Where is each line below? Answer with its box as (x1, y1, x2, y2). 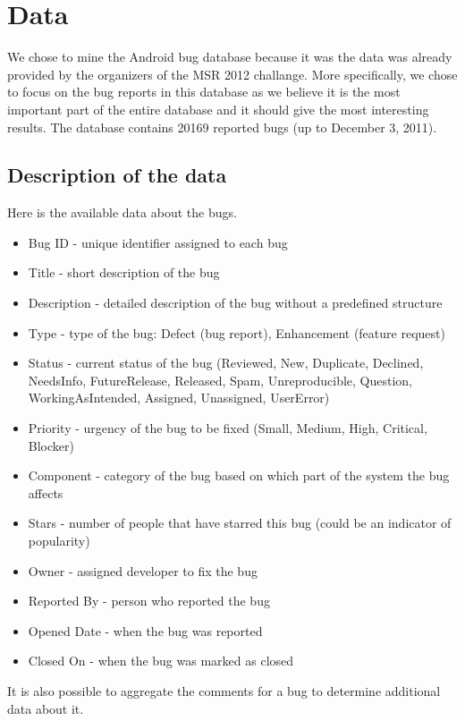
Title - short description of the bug (28, 263, 220, 282)
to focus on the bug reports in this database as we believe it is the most (7, 82, 401, 101)
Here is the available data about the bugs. (7, 203, 237, 222)
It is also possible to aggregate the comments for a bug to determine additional (7, 681, 441, 700)
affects (28, 483, 63, 502)
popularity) (28, 531, 90, 550)
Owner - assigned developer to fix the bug (28, 561, 258, 580)
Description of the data (7, 161, 227, 189)
